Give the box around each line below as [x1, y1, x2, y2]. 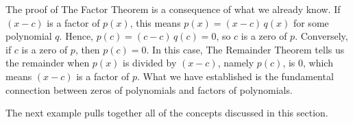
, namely [217, 55, 254, 70]
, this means [130, 15, 181, 29]
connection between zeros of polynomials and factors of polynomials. [5, 82, 293, 97]
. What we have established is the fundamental [137, 69, 334, 83]
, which [303, 55, 333, 70]
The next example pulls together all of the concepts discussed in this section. [5, 106, 328, 120]
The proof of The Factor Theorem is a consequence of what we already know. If [5, 2, 341, 16]
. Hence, [59, 29, 93, 43]
